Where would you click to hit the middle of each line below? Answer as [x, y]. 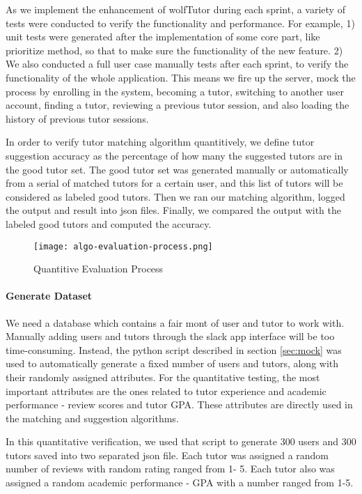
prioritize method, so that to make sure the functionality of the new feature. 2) [174, 50]
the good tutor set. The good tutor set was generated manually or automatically [177, 169]
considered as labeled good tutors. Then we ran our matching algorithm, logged [175, 196]
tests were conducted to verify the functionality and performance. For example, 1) [180, 23]
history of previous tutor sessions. [77, 118]
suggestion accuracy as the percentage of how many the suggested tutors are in [174, 155]
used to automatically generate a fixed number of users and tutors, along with [172, 363]
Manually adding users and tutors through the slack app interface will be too [170, 336]
